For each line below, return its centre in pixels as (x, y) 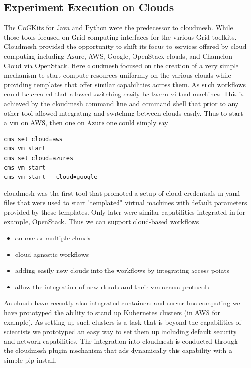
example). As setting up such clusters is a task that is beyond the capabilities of (123, 322)
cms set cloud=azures (39, 158)
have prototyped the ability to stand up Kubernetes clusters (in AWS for (112, 312)
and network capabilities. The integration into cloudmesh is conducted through (121, 341)
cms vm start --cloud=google (51, 177)
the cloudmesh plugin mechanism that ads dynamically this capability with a (118, 350)
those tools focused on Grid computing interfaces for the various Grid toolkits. (120, 37)
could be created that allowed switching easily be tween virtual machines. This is (124, 94)
